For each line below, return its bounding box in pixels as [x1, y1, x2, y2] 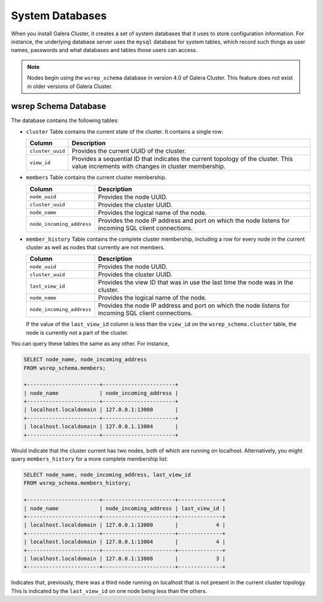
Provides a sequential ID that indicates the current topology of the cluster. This [72, 155, 293, 163]
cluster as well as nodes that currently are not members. [26, 243, 165, 251]
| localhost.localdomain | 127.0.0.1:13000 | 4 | [23, 522, 226, 528]
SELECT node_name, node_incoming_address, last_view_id [23, 471, 191, 478]
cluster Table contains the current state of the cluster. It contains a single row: [26, 128, 224, 135]
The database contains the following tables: [11, 117, 119, 124]
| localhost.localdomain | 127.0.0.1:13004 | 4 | [23, 539, 226, 545]
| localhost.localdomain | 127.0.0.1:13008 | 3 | [23, 555, 226, 562]
